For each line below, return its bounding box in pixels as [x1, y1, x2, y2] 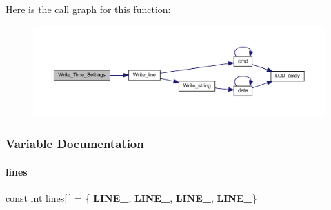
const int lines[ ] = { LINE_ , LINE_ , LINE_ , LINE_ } [6, 190, 257, 204]
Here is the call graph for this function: [6, 2, 171, 16]
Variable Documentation [6, 135, 144, 152]
